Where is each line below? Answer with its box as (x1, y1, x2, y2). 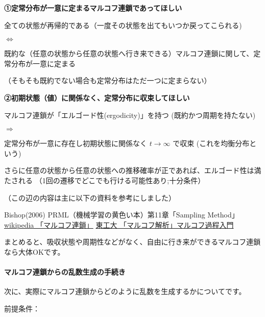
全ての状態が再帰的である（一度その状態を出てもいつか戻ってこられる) (4, 19, 242, 30)
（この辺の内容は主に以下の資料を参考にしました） (4, 192, 176, 203)
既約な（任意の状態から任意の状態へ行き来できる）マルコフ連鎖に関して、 (4, 48, 254, 59)
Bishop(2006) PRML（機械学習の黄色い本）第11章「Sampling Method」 (4, 209, 239, 220)
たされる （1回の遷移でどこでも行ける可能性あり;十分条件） (4, 175, 205, 185)
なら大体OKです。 (4, 246, 65, 257)
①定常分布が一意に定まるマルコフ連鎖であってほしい (4, 3, 182, 13)
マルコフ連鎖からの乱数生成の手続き (4, 266, 126, 277)
